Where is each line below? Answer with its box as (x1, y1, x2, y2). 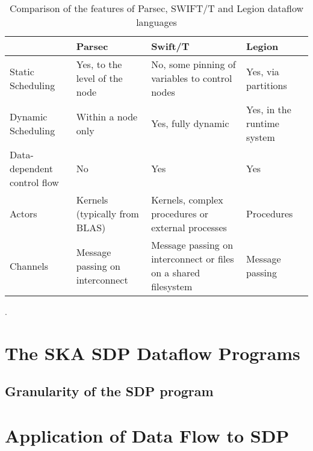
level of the (76, 71, 123, 85)
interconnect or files (151, 252, 234, 266)
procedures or (151, 207, 209, 220)
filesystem (151, 279, 193, 293)
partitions (246, 78, 287, 92)
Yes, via (246, 64, 279, 78)
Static (10, 64, 34, 78)
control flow (10, 175, 59, 189)
